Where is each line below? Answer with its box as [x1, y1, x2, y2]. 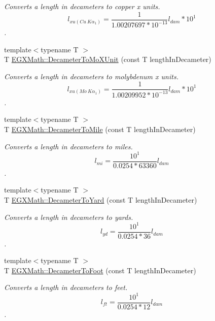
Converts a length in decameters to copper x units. [4, 1, 160, 11]
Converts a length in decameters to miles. [4, 141, 133, 151]
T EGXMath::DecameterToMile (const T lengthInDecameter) [4, 123, 196, 134]
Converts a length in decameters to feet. [4, 282, 128, 293]
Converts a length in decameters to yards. [4, 211, 133, 222]
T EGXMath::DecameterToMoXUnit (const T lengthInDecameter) [4, 54, 211, 65]
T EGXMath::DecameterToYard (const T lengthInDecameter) [4, 194, 197, 205]
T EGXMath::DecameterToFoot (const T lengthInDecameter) [4, 265, 196, 275]
